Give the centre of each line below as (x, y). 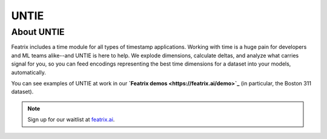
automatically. (29, 72)
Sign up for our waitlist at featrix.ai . (71, 120)
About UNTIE (38, 32)
